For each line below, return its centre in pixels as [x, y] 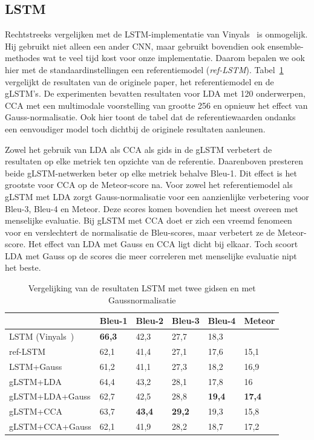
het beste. [23, 267]
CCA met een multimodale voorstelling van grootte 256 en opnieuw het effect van [156, 105]
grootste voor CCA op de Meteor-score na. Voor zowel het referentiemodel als [149, 185]
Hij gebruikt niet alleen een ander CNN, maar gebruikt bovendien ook [135, 46]
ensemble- [286, 46]
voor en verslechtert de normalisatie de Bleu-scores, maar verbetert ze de [140, 232]
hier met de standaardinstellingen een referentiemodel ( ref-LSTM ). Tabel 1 [144, 69]
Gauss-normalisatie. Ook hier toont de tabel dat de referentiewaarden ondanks [150, 117]
